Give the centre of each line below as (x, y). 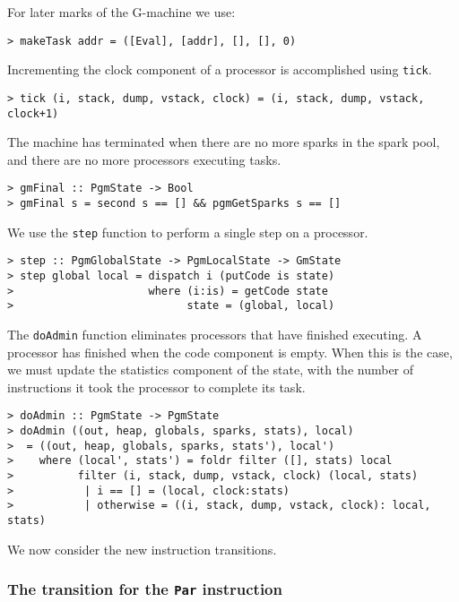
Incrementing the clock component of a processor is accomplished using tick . (220, 69)
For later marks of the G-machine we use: (121, 12)
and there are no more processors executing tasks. (144, 159)
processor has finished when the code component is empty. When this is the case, (230, 352)
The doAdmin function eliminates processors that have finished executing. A (215, 334)
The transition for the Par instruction (145, 589)
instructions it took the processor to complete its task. (156, 387)
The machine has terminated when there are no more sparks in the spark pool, (224, 142)
